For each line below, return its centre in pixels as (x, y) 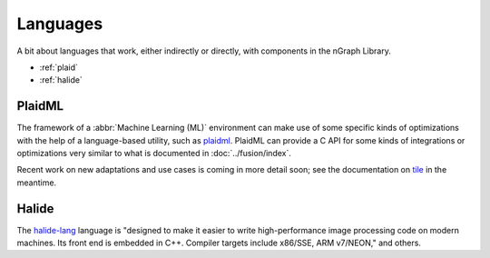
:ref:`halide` (61, 80)
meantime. (37, 183)
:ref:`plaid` (59, 67)
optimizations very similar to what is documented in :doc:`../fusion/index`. (154, 154)
